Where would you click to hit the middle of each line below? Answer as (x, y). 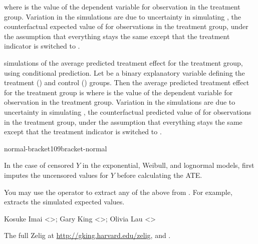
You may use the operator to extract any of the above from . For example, (118, 192)
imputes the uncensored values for (56, 175)
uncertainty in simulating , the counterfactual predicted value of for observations (128, 111)
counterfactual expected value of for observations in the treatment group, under (126, 26)
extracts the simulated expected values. (64, 202)
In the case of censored (39, 165)
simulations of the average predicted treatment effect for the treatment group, (123, 62)
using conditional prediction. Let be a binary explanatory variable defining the (124, 72)
